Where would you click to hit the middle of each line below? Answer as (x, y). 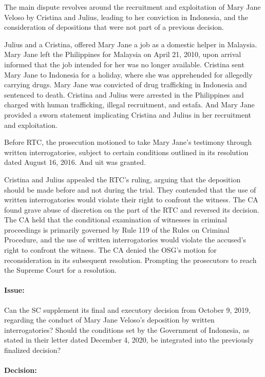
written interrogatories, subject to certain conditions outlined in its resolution (126, 152)
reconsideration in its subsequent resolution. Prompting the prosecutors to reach (130, 260)
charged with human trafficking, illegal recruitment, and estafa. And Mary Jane (129, 105)
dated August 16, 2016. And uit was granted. (75, 162)
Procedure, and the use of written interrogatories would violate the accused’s (125, 240)
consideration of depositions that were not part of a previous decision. (114, 27)
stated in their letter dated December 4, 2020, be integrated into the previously (129, 340)
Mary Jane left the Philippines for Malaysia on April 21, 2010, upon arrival (123, 54)
